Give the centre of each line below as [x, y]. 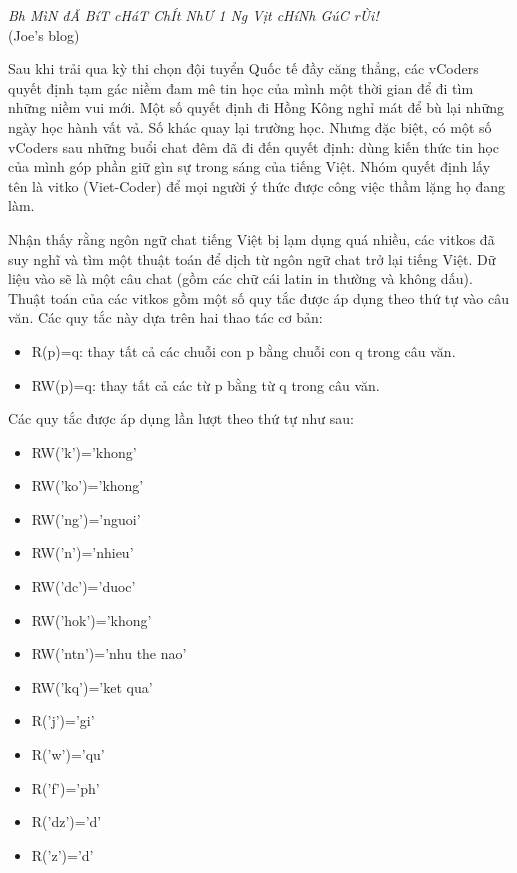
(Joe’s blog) [44, 34]
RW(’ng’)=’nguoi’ [86, 518]
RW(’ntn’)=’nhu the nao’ [109, 653]
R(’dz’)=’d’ [66, 821]
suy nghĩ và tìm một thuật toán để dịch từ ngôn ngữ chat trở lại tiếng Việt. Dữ [252, 258]
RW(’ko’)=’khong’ [87, 485]
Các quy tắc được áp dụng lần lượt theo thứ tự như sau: [181, 418]
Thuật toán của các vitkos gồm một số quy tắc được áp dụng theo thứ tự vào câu [259, 297]
